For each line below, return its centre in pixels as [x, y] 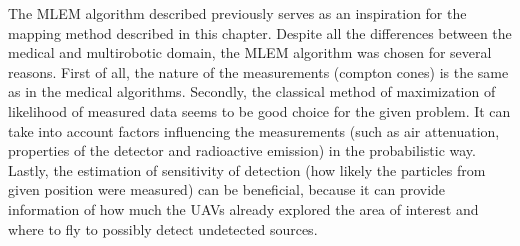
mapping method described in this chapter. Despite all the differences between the [260, 32]
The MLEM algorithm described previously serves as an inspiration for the [237, 13]
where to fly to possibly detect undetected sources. [163, 228]
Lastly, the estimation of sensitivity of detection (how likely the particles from [247, 169]
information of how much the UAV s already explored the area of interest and [243, 208]
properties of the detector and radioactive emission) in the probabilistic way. [242, 150]
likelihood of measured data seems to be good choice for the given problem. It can [259, 110]
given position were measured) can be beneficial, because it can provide [227, 189]
